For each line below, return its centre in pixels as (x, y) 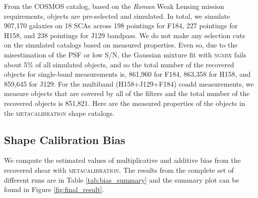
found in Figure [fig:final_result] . (54, 189)
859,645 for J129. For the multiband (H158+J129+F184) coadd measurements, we (129, 83)
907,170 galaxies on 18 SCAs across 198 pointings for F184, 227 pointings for (121, 25)
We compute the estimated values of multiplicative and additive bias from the (123, 160)
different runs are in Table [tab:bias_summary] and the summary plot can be (122, 179)
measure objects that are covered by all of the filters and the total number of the (127, 93)
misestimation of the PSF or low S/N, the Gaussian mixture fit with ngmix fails (125, 54)
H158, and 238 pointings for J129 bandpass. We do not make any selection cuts (125, 35)
